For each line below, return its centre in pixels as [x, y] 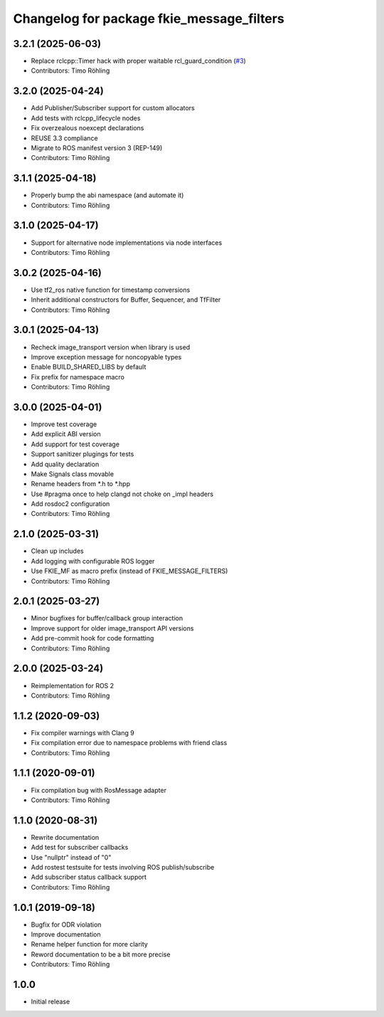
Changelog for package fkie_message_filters [149, 19]
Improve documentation [66, 934]
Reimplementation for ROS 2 [73, 685]
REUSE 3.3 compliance [65, 138]
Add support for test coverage [75, 444]
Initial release [50, 1002]
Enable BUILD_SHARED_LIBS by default [89, 367]
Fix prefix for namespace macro [78, 376]
